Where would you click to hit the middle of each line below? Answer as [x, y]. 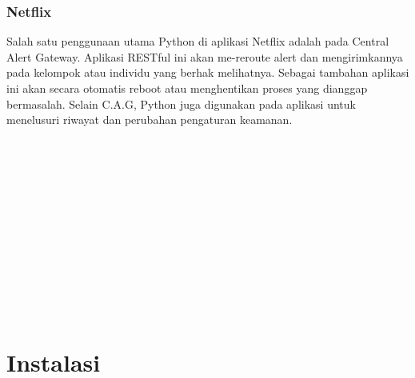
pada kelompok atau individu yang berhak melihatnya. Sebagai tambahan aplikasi [208, 72]
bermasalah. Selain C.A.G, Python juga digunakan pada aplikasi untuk [181, 103]
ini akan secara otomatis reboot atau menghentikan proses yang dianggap [187, 88]
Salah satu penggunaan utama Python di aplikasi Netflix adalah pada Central [198, 41]
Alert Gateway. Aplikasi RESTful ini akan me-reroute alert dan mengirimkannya [205, 56]
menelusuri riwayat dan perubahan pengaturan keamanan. [150, 119]
